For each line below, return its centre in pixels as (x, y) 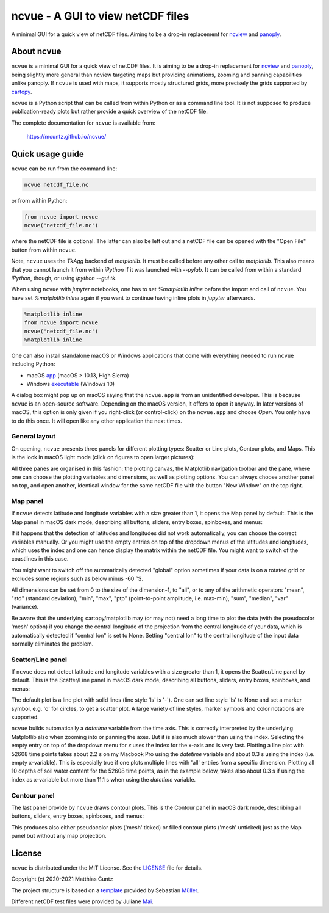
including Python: (33, 364)
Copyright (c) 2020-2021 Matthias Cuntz (62, 879)
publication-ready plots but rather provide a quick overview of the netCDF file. (110, 111)
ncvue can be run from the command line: (64, 169)
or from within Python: (39, 201)
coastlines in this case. (40, 559)
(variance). (25, 607)
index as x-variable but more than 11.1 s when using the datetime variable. (104, 779)
